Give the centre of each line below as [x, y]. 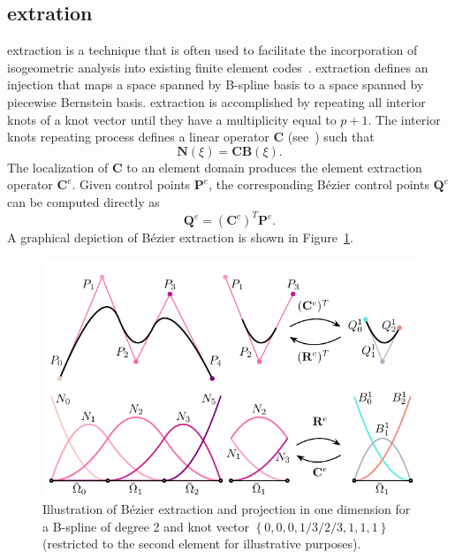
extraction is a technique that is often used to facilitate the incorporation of [212, 50]
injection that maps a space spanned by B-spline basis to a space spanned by [216, 84]
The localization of [58, 167]
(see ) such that [331, 137]
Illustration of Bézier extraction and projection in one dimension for [227, 509]
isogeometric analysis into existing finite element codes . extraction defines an [218, 67]
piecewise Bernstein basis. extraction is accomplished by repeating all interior [216, 101]
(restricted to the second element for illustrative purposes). [202, 544]
